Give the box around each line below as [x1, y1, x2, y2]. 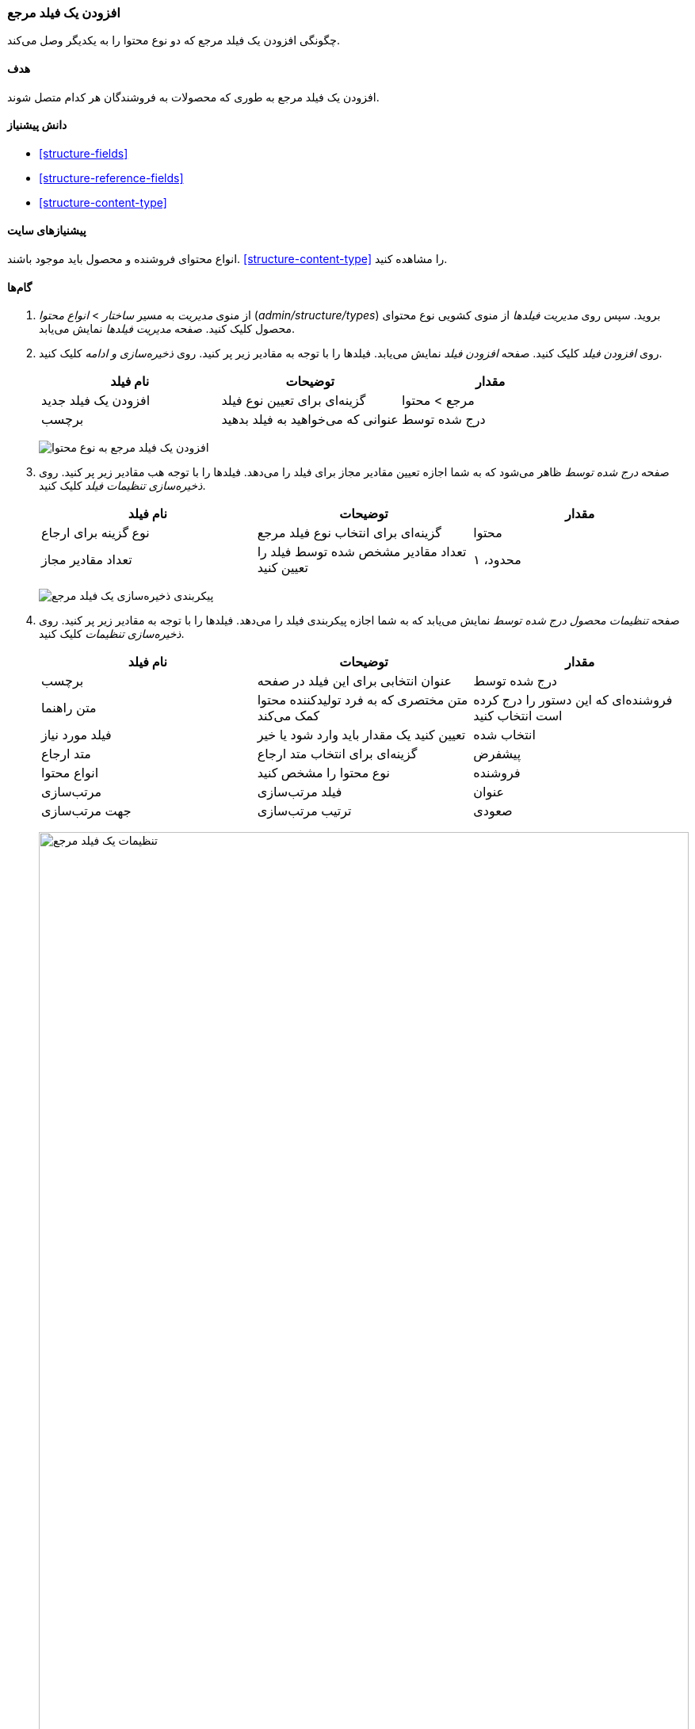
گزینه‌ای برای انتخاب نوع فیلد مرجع [257, 525, 441, 541]
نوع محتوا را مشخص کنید [257, 765, 390, 781]
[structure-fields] [39, 146, 128, 160]
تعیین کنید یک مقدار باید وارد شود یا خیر [257, 727, 466, 743]
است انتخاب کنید [473, 708, 563, 724]
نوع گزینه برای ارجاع [41, 525, 150, 541]
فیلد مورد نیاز [41, 727, 112, 743]
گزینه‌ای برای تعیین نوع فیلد [221, 392, 366, 409]
